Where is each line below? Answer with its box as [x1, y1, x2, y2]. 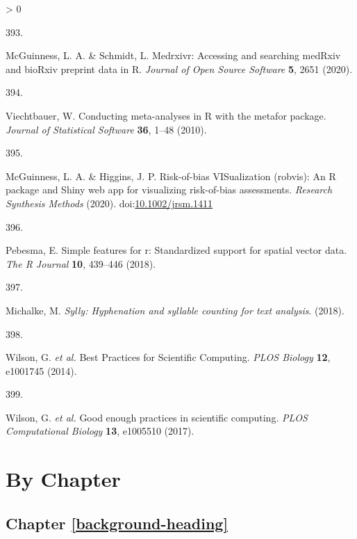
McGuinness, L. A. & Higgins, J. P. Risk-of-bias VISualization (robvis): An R [6, 168, 336, 183]
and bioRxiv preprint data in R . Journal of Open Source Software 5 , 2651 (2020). [6, 61, 353, 76]
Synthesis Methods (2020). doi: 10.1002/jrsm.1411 [6, 195, 213, 210]
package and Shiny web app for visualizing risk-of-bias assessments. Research [6, 182, 333, 197]
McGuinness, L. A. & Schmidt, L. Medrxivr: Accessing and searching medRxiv [6, 48, 341, 63]
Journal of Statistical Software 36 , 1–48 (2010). [6, 122, 207, 136]
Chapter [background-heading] [6, 512, 229, 533]
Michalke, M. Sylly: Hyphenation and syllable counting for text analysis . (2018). [6, 303, 344, 317]
